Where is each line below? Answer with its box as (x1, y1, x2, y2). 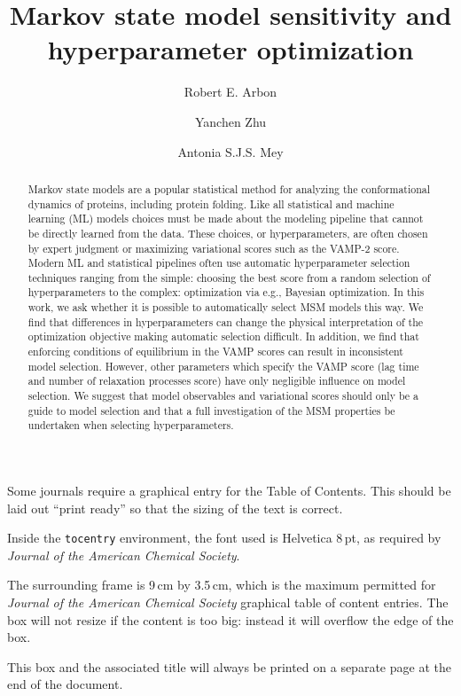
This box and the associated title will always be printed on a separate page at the (7, 657, 451, 676)
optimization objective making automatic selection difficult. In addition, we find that (27, 329, 419, 344)
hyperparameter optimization (47, 31, 414, 67)
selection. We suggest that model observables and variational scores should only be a (27, 388, 419, 403)
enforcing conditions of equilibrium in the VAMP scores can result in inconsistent (27, 344, 403, 359)
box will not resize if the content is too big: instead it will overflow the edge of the (7, 610, 454, 629)
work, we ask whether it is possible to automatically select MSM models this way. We (27, 300, 424, 315)
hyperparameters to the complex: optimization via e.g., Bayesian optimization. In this (27, 285, 425, 300)
